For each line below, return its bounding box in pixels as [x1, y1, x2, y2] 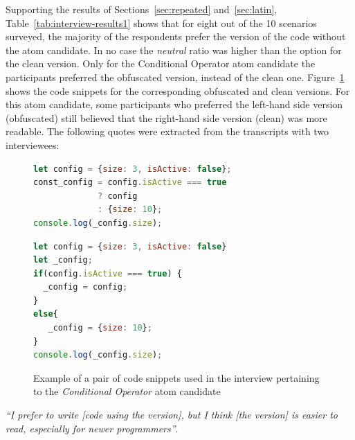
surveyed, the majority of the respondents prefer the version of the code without [6, 29, 346, 44]
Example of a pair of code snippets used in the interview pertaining [33, 370, 320, 385]
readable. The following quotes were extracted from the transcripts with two [6, 124, 329, 139]
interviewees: [6, 137, 60, 152]
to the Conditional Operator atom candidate [33, 384, 221, 398]
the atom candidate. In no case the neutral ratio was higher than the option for [6, 42, 342, 57]
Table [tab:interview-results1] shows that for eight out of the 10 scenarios [6, 15, 317, 30]
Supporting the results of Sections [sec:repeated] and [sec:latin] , [6, 2, 277, 16]
